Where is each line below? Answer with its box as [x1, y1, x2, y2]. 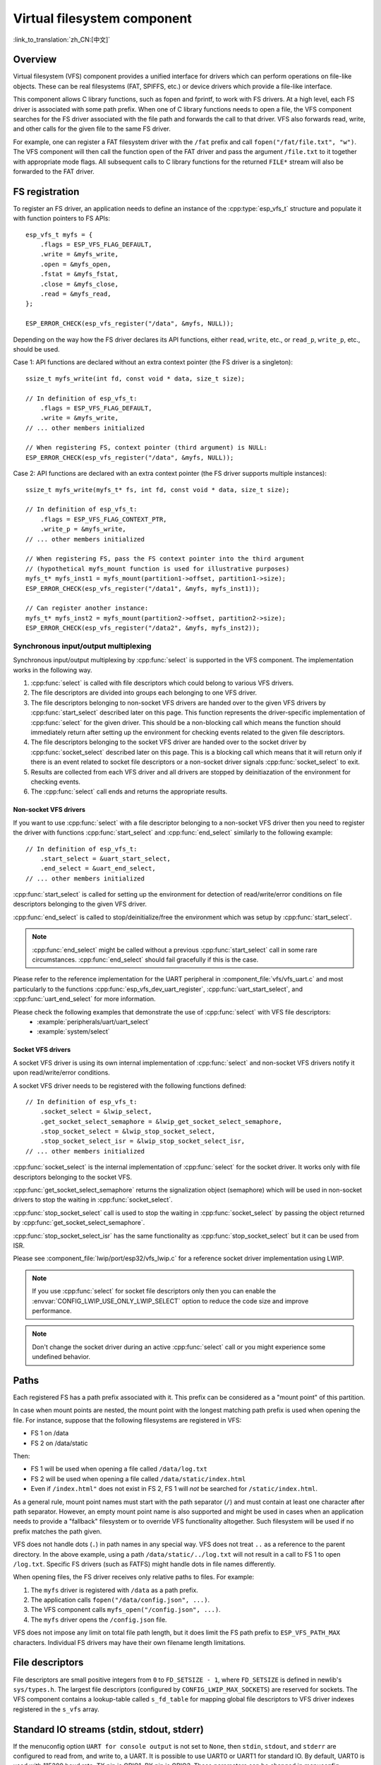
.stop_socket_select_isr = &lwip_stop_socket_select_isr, [40, 1137, 246, 1145]
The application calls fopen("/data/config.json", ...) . [30, 1596, 210, 1604]
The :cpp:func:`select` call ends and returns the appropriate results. [30, 787, 228, 796]
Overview [13, 54, 57, 66]
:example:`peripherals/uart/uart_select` [37, 1017, 150, 1026]
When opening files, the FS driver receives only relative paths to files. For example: [13, 1573, 254, 1581]
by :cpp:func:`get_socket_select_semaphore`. [13, 1219, 145, 1227]
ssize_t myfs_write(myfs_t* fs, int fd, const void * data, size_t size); [25, 486, 290, 493]
